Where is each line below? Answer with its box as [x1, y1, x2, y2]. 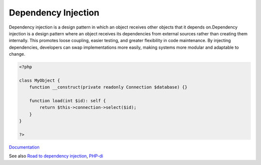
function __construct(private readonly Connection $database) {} [29, 85, 188, 90]
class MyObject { [19, 77, 60, 83]
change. [9, 51, 26, 57]
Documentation [9, 144, 40, 150]
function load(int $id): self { [29, 98, 106, 104]
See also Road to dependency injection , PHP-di [9, 153, 103, 159]
